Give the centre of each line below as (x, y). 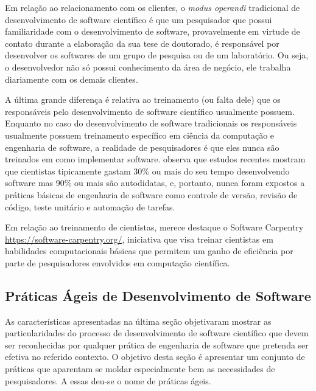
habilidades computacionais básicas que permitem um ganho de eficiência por (149, 251)
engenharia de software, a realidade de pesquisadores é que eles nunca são (142, 147)
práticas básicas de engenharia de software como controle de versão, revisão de (151, 194)
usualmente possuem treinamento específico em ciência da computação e (140, 135)
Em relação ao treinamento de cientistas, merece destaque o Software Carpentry (154, 227)
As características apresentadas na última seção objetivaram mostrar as (138, 321)
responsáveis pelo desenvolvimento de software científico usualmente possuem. (150, 111)
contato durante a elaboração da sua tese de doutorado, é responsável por (142, 43)
